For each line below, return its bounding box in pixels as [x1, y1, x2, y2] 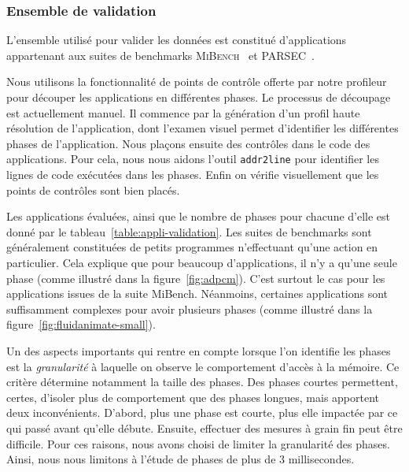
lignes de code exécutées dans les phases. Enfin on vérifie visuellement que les [6, 166, 379, 183]
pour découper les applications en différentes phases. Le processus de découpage [6, 89, 391, 105]
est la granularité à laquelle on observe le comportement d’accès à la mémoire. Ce [6, 358, 400, 374]
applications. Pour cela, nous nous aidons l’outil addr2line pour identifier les [6, 151, 379, 167]
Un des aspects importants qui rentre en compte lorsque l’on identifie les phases [6, 342, 391, 359]
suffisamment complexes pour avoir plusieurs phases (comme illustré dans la [6, 300, 373, 317]
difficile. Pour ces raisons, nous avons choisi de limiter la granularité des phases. [6, 435, 390, 452]
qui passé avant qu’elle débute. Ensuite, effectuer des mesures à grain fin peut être [6, 419, 403, 436]
